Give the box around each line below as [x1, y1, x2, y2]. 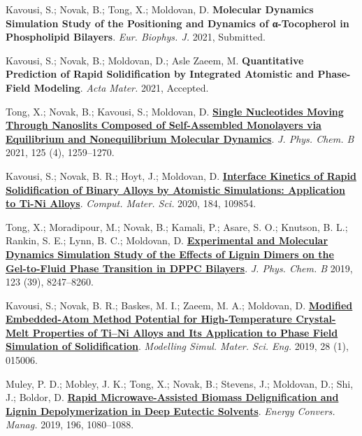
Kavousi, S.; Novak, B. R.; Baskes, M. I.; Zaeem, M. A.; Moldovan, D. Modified [6, 297, 353, 312]
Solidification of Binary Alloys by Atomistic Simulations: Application [6, 182, 345, 197]
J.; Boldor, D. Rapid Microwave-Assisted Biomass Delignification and [6, 390, 339, 405]
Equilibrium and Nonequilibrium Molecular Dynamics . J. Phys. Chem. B [6, 131, 354, 146]
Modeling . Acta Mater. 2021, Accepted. [34, 80, 209, 94]
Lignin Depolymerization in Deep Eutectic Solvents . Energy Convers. [6, 403, 335, 418]
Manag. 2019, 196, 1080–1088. [6, 417, 134, 432]
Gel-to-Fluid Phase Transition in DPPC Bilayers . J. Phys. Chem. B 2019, [6, 260, 353, 275]
